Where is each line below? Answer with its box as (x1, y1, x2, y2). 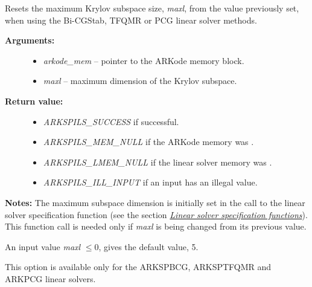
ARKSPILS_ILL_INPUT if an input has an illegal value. (43, 176, 258, 189)
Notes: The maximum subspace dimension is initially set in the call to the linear (5, 196, 305, 208)
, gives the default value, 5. (98, 240, 199, 253)
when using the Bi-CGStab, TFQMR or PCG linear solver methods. (5, 13, 257, 26)
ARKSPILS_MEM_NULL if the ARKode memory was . (43, 135, 254, 148)
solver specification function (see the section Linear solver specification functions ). (5, 208, 308, 221)
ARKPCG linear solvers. (5, 272, 96, 285)
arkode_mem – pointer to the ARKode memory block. (43, 54, 244, 66)
